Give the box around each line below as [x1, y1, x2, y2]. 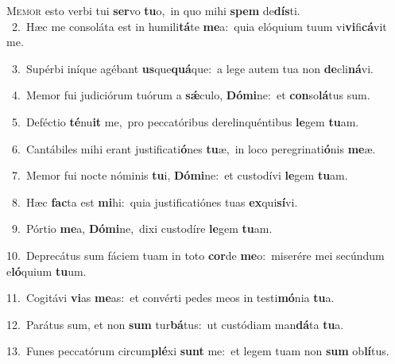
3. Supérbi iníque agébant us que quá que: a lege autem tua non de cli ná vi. [11, 60, 374, 76]
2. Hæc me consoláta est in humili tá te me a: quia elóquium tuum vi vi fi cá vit [11, 17, 387, 34]
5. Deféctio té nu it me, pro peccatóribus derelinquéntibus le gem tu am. [11, 113, 359, 130]
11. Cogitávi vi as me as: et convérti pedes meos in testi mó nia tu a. [6, 289, 335, 306]
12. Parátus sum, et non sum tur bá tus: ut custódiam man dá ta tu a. [6, 316, 344, 332]
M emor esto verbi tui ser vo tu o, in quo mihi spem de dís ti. [6, 2, 300, 18]
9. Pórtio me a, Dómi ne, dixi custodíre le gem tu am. [11, 220, 273, 237]
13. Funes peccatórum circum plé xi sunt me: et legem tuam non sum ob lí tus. [6, 343, 389, 359]
